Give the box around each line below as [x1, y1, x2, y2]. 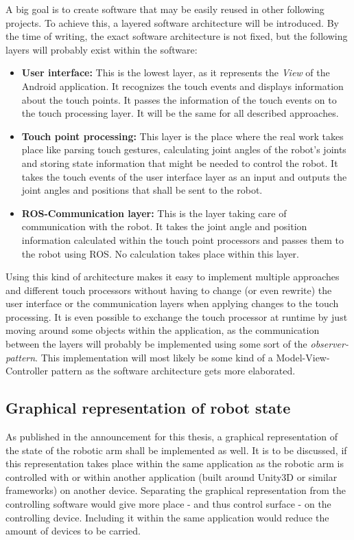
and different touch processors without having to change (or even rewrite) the [5, 282, 332, 297]
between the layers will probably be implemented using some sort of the [5, 337, 307, 351]
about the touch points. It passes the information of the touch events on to [21, 92, 337, 106]
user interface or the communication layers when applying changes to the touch [5, 296, 339, 311]
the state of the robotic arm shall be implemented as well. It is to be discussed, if [5, 442, 347, 457]
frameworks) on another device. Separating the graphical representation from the [5, 483, 346, 497]
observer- [310, 337, 349, 351]
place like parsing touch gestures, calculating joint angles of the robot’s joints [21, 142, 346, 157]
